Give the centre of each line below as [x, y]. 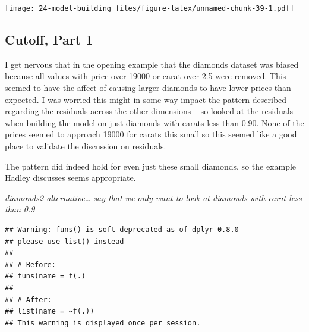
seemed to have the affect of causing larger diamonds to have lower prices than [148, 88]
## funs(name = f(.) [45, 276]
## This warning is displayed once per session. [103, 323]
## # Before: [30, 264]
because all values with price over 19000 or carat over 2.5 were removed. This [146, 76]
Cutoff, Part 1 [49, 40]
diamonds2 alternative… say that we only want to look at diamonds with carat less [153, 197]
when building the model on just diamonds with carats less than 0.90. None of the [154, 122]
